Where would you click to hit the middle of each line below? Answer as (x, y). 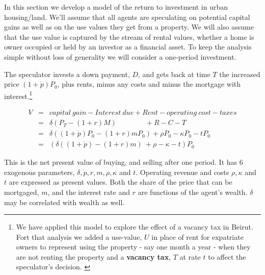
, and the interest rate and (89, 192)
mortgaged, (22, 192)
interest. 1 (18, 95)
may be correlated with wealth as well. (64, 202)
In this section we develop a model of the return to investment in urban (116, 7)
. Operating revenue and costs (182, 172)
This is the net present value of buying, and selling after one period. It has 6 (124, 162)
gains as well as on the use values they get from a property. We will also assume (129, 27)
